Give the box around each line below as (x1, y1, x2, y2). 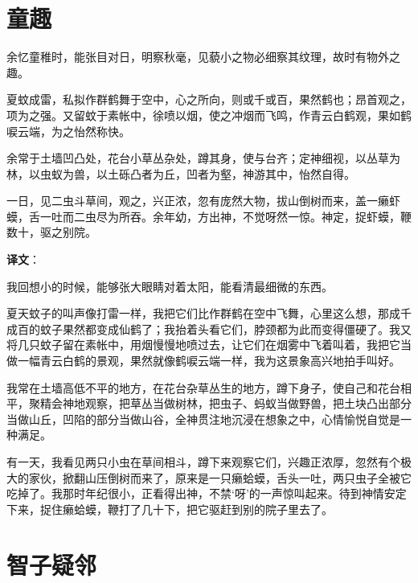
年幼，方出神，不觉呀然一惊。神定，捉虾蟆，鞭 (163, 207, 412, 224)
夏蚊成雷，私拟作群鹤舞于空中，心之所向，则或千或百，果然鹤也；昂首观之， (6, 91, 412, 108)
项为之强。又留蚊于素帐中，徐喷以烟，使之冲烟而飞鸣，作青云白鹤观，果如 (6, 106, 400, 123)
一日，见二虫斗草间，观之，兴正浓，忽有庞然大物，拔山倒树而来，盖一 (6, 192, 378, 209)
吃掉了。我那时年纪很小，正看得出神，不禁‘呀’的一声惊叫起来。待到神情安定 (6, 485, 407, 502)
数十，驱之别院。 (6, 224, 96, 240)
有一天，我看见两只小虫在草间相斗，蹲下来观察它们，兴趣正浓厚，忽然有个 (6, 454, 400, 470)
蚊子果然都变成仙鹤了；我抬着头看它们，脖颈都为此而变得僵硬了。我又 (39, 320, 412, 337)
